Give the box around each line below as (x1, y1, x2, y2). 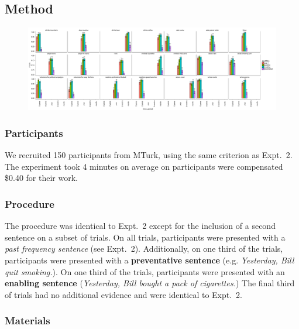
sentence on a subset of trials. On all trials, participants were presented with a (5, 231, 286, 243)
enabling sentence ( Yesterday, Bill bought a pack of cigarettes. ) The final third (5, 277, 295, 289)
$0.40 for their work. (5, 172, 78, 184)
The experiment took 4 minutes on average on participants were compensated (5, 160, 283, 172)
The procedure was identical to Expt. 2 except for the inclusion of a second (5, 220, 276, 232)
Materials (5, 313, 50, 328)
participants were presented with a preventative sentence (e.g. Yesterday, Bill (5, 253, 294, 266)
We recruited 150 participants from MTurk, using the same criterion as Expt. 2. (5, 149, 293, 161)
